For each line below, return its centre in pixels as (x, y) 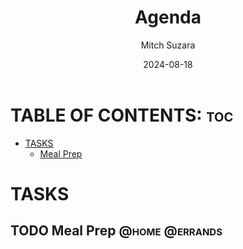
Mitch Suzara (168, 45)
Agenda (168, 17)
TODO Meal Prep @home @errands (116, 231)
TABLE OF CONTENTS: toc (122, 115)
